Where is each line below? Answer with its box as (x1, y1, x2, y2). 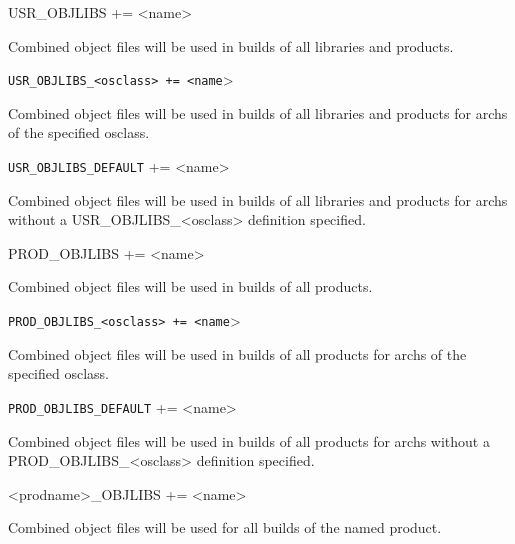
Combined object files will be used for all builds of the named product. (8, 517, 442, 538)
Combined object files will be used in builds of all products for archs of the (8, 343, 467, 364)
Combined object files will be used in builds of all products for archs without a (8, 430, 490, 451)
